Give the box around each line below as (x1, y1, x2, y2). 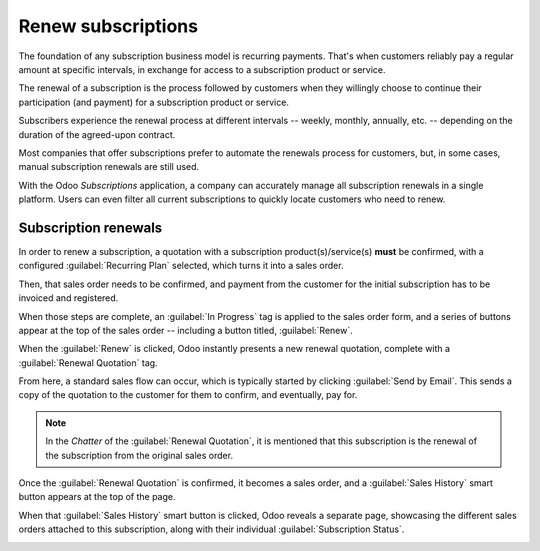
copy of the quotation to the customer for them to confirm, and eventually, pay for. (18, 389, 358, 401)
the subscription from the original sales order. (45, 449, 234, 461)
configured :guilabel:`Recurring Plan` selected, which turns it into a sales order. (18, 260, 344, 272)
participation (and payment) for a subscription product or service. (18, 96, 290, 108)
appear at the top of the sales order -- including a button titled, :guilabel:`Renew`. (18, 324, 354, 336)
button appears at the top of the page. (18, 491, 176, 503)
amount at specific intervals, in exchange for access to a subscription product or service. (18, 63, 386, 75)
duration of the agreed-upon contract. (18, 128, 176, 140)
